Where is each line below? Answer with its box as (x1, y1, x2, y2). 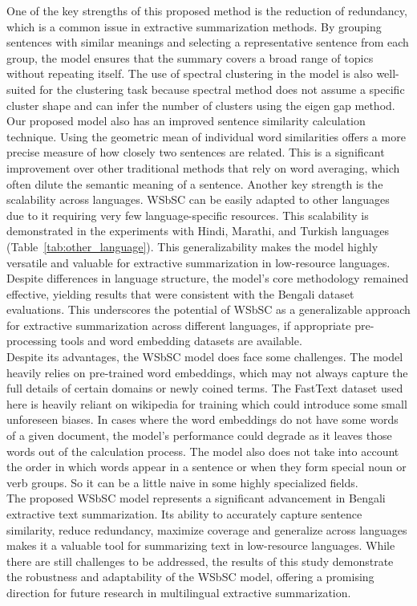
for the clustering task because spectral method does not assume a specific (39, 80, 405, 97)
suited (6, 80, 36, 97)
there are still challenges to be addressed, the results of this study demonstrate (6, 552, 394, 569)
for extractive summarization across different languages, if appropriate (6, 316, 351, 333)
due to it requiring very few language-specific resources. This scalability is (6, 206, 369, 223)
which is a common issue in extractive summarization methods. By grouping (6, 18, 382, 35)
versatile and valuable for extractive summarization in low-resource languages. (6, 254, 391, 270)
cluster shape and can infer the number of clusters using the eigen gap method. (6, 96, 395, 113)
